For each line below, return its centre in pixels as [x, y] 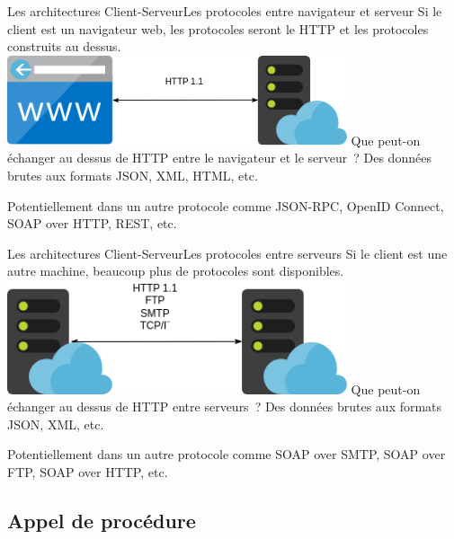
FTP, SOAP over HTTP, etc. [88, 471]
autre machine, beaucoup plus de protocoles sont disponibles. [176, 271]
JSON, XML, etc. [56, 424]
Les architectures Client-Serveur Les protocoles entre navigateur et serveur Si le [225, 11]
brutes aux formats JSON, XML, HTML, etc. [133, 175]
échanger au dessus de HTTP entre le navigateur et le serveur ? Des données [219, 158]
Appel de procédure [102, 520]
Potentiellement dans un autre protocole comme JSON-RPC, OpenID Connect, [226, 205]
